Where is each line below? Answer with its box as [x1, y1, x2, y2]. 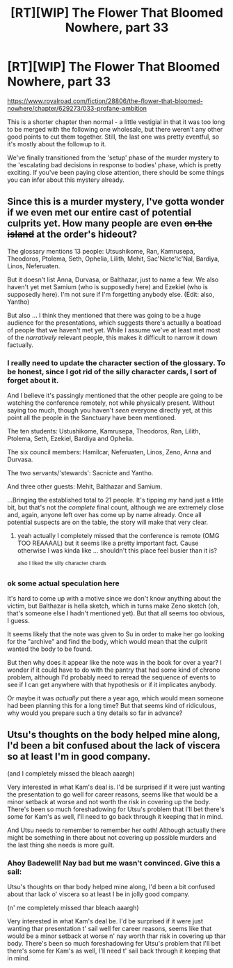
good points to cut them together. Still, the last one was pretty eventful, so [7, 132, 220, 141]
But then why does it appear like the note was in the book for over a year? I [7, 659, 223, 666]
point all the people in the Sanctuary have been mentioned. [7, 413, 177, 422]
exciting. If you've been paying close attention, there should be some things [7, 168, 225, 176]
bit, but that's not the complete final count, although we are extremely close [7, 503, 225, 512]
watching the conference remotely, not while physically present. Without [7, 399, 215, 407]
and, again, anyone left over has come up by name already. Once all [7, 511, 202, 519]
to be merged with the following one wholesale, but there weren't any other [7, 125, 223, 133]
